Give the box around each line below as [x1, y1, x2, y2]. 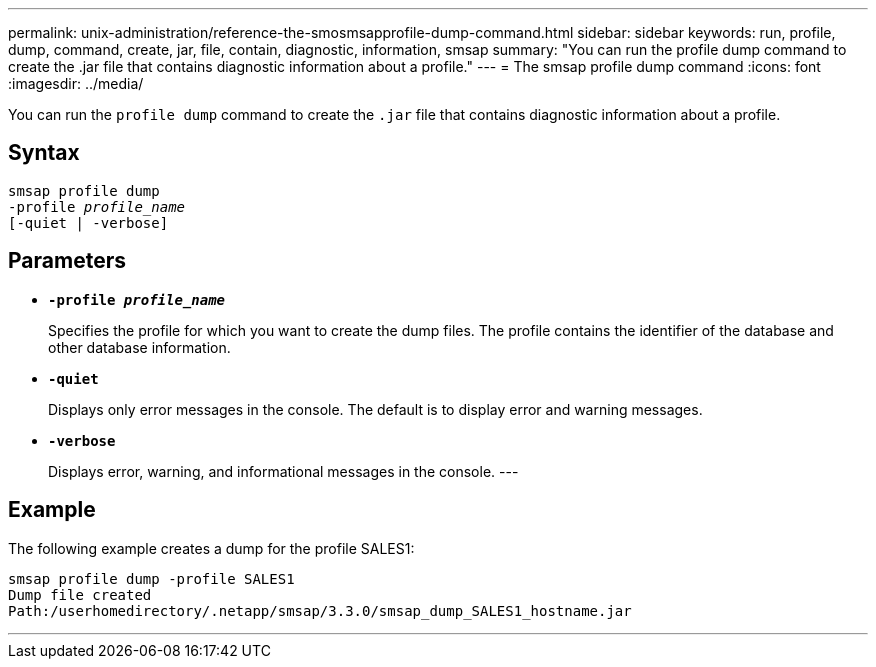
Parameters [8, 248, 126, 274]
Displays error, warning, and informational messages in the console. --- [48, 462, 519, 480]
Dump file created [8, 586, 152, 603]
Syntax [8, 140, 80, 166]
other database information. [48, 338, 231, 356]
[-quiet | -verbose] [8, 214, 169, 231]
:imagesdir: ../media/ [8, 75, 144, 92]
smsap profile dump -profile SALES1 [8, 570, 295, 587]
